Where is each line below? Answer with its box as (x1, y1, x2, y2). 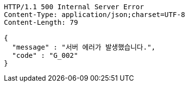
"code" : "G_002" (12, 52, 78, 59)
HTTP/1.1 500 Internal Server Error (4, 3, 144, 11)
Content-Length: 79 (4, 18, 78, 26)
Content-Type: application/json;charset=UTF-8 (4, 11, 185, 18)
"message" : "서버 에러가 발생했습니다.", (12, 43, 156, 51)
